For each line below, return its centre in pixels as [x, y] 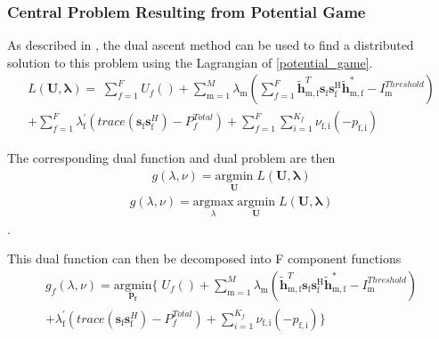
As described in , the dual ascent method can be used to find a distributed [211, 45]
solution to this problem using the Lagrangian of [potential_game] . [190, 62]
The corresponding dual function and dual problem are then [171, 158]
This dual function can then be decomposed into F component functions [204, 258]
